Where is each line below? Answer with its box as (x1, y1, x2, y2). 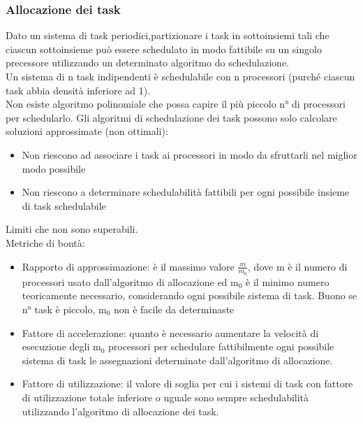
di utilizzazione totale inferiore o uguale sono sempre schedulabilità (22, 389, 309, 404)
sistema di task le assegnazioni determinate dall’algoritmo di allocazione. (22, 352, 333, 367)
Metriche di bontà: (6, 235, 85, 250)
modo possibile (22, 161, 86, 175)
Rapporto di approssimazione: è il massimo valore (22, 259, 235, 273)
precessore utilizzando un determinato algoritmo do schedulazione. (6, 55, 289, 70)
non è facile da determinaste (113, 301, 235, 316)
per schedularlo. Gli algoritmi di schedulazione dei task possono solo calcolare (6, 110, 337, 124)
